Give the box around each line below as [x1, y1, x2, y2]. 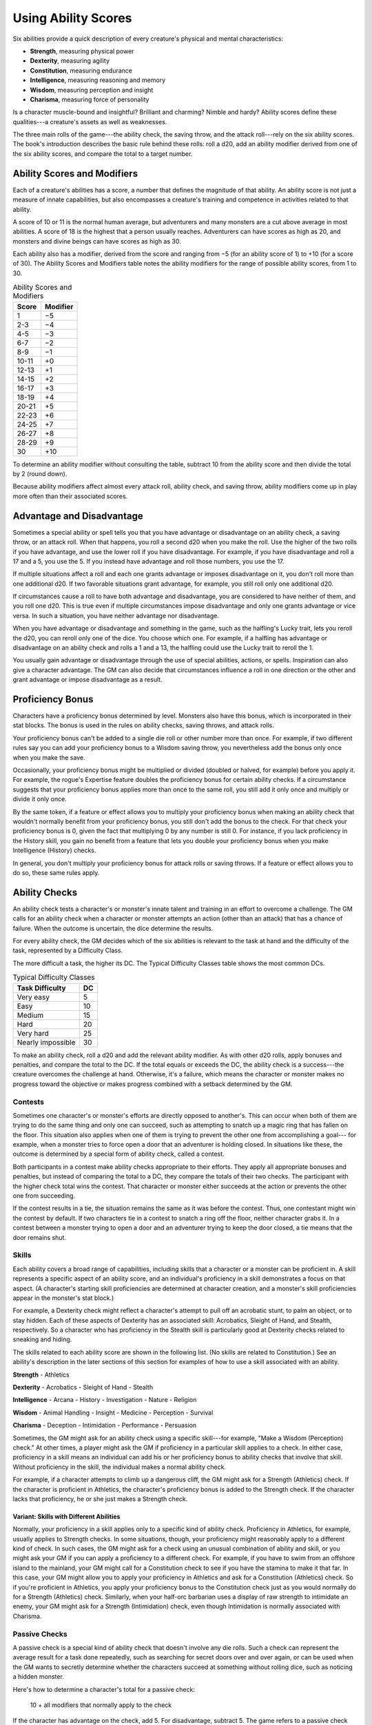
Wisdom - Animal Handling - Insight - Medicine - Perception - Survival [12, 1408, 214, 1417]
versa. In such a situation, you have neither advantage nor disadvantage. [12, 611, 220, 620]
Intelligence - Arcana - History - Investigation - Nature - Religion [12, 1396, 197, 1404]
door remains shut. [12, 1233, 67, 1241]
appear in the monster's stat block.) [12, 1294, 114, 1302]
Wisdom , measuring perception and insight [30, 86, 154, 94]
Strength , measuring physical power [30, 47, 134, 55]
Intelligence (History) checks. [12, 846, 96, 855]
